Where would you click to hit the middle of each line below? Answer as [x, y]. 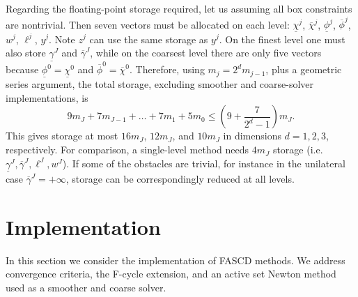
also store [26, 53]
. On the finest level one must [282, 39]
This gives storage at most [62, 136]
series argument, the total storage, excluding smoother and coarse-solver [160, 84]
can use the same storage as [149, 39]
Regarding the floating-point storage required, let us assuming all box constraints [179, 8]
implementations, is [47, 97]
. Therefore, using [167, 69]
